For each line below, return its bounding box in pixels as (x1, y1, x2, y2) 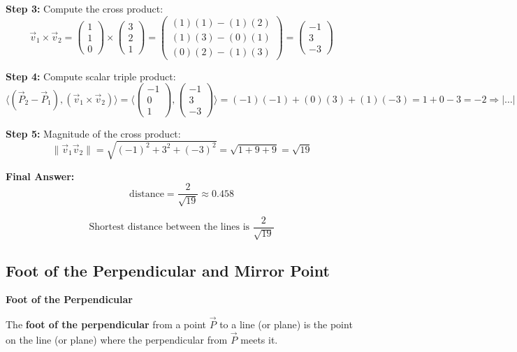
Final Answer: (6, 168, 75, 183)
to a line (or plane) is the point (219, 317, 353, 332)
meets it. (240, 332, 278, 346)
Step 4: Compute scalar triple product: (6, 68, 176, 83)
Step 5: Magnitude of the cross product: (6, 126, 181, 140)
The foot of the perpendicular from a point (6, 317, 207, 332)
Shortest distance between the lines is (89, 222, 250, 233)
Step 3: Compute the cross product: (6, 1, 163, 15)
